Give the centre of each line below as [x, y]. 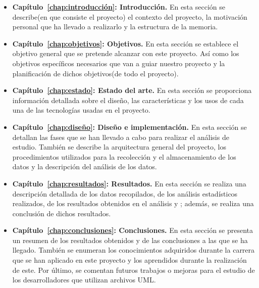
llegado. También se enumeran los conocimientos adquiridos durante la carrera [134, 250]
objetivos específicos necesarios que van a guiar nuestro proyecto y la [119, 63]
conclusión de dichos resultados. [62, 213]
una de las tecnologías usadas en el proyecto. [81, 110]
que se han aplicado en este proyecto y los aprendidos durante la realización [129, 260]
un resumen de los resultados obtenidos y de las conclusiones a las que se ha [130, 240]
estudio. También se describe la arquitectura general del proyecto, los [119, 147]
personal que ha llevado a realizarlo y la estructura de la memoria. [115, 27]
